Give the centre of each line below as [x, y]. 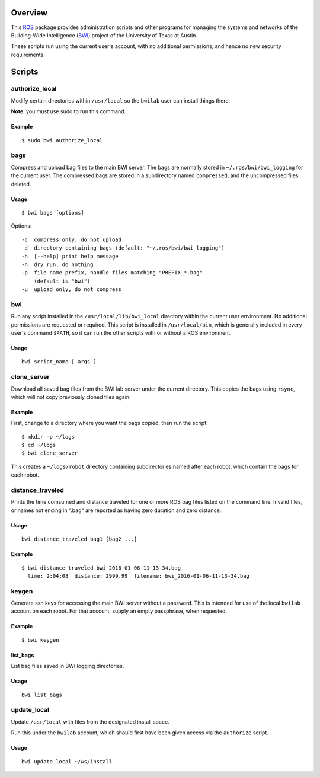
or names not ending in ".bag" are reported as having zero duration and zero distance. [116, 510]
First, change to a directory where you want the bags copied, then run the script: [109, 423]
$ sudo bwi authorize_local [62, 140]
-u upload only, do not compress [71, 290]
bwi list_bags [42, 695]
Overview [29, 13]
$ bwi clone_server [50, 453]
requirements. [28, 55]
